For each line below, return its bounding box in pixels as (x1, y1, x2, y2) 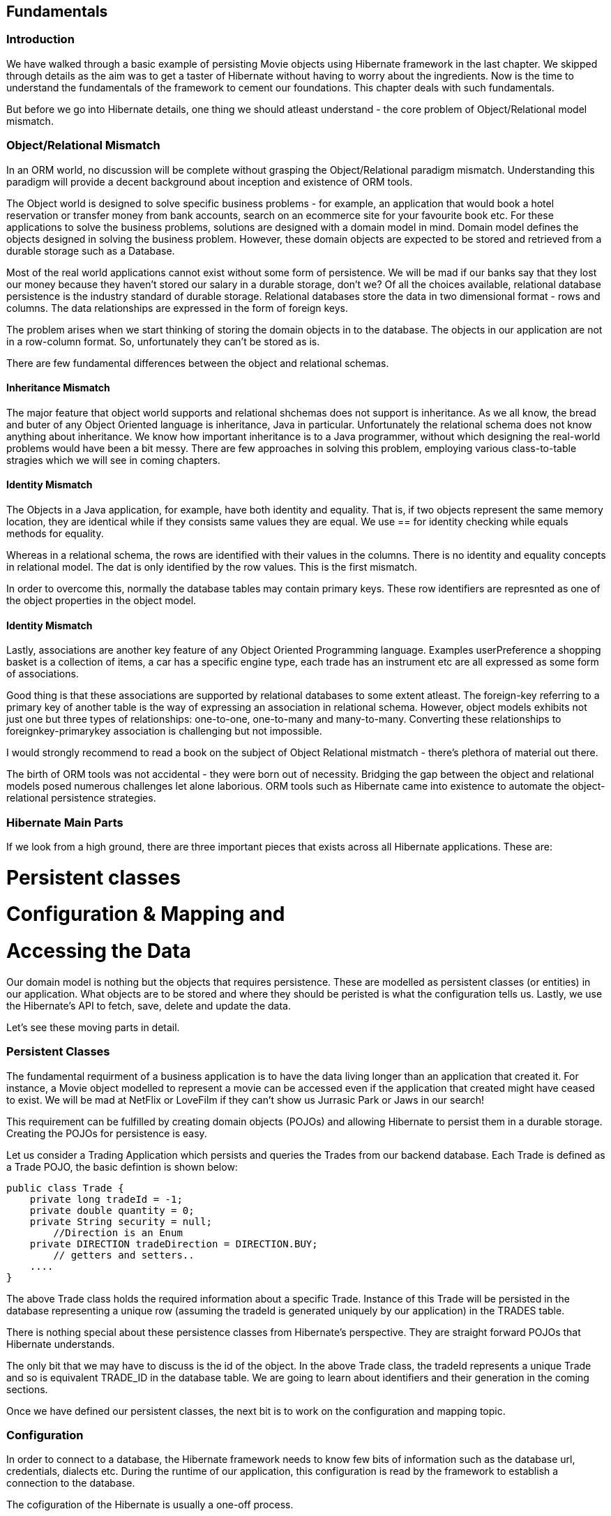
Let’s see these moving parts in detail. (6, 1021, 180, 1033)
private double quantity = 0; (29, 1204, 195, 1216)
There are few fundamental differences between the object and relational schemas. (6, 357, 389, 369)
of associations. (6, 668, 79, 680)
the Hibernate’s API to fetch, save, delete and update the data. (6, 999, 291, 1012)
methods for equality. (6, 527, 104, 539)
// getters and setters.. (53, 1249, 195, 1261)
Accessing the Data (6, 939, 191, 963)
